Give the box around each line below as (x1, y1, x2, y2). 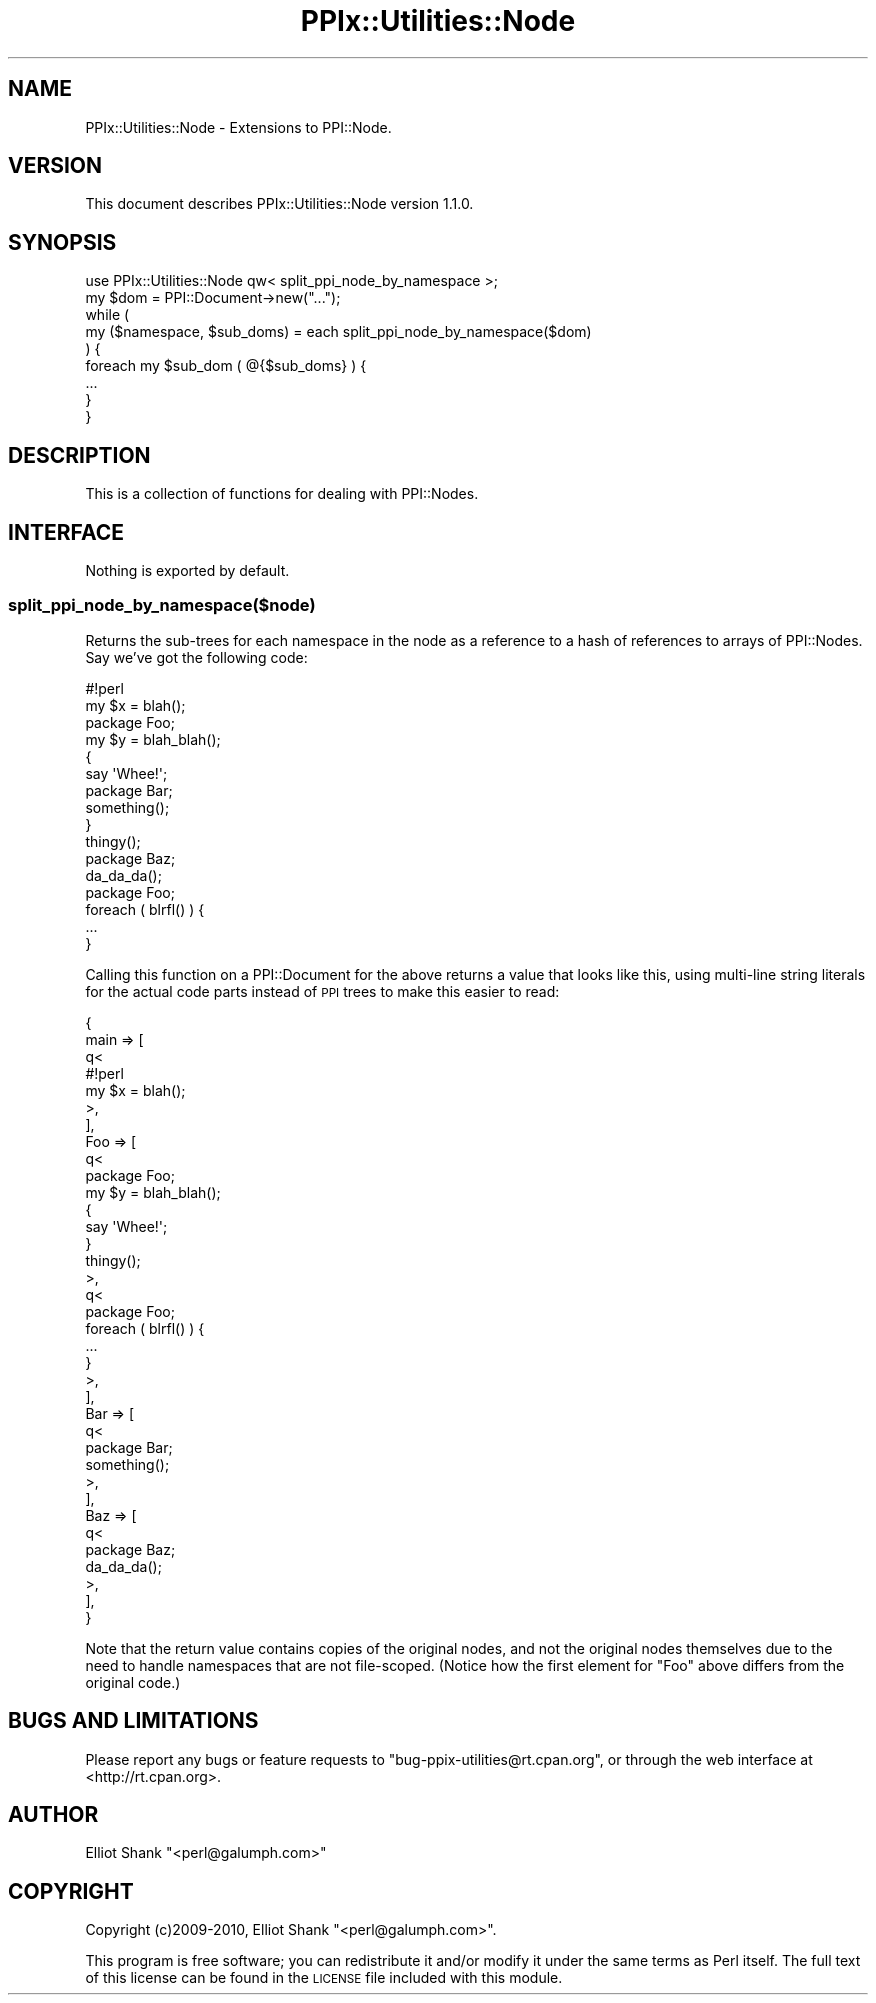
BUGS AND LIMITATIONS (8, 1708, 259, 1734)
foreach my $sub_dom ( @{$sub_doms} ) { (85, 357, 367, 375)
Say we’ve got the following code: (85, 648, 308, 666)
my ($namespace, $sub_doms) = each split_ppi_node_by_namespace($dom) (85, 323, 592, 341)
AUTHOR (8, 1801, 99, 1827)
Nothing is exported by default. (85, 561, 290, 579)
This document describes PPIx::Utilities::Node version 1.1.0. (85, 195, 474, 213)
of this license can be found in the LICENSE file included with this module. (85, 1969, 563, 1987)
